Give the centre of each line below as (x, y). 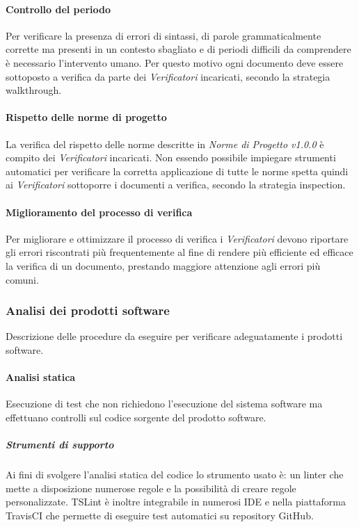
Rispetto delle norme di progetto (86, 117)
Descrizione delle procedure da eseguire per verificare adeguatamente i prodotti (174, 336)
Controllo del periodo (58, 9)
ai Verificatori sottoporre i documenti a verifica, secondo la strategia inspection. (176, 185)
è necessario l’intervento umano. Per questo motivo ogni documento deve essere (175, 62)
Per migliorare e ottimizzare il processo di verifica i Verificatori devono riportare (177, 238)
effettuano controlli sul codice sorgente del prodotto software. (136, 417)
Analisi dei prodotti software (88, 310)
